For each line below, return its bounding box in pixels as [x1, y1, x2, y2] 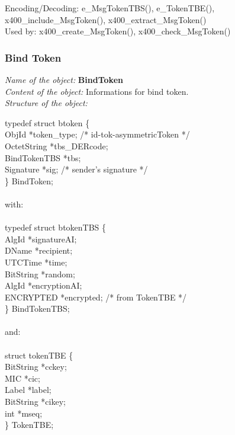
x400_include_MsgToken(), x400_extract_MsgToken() [5, 13, 207, 25]
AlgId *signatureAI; [5, 232, 77, 245]
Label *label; [5, 383, 51, 396]
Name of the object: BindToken [5, 73, 123, 85]
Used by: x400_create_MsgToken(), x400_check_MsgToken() [5, 25, 231, 37]
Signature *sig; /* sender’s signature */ [5, 163, 148, 175]
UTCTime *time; [5, 255, 67, 268]
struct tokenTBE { [5, 348, 73, 361]
